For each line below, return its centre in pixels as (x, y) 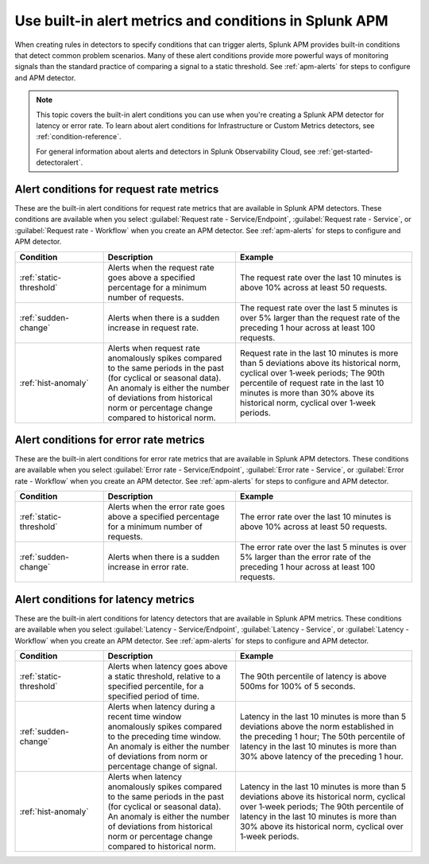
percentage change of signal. (162, 766)
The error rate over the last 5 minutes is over (323, 547)
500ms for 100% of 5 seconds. (298, 686)
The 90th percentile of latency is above (313, 676)
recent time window (145, 716)
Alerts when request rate (154, 348)
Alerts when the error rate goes (166, 507)
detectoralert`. (60, 162)
